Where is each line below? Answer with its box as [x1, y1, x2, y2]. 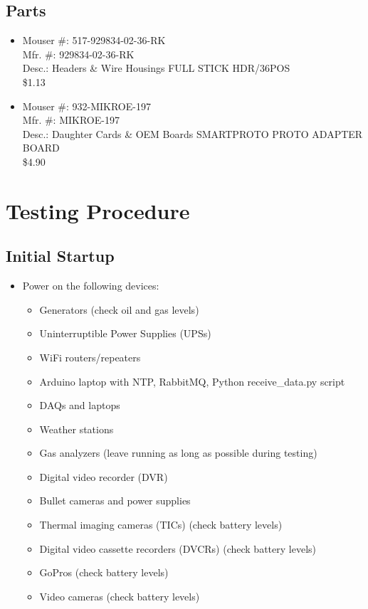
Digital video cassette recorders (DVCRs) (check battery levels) [39, 541, 316, 556]
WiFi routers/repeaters [39, 349, 141, 364]
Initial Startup [6, 245, 115, 267]
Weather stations [39, 421, 114, 436]
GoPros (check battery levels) [39, 565, 169, 580]
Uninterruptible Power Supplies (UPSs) [39, 326, 211, 341]
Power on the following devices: [22, 278, 159, 293]
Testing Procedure [6, 196, 190, 225]
